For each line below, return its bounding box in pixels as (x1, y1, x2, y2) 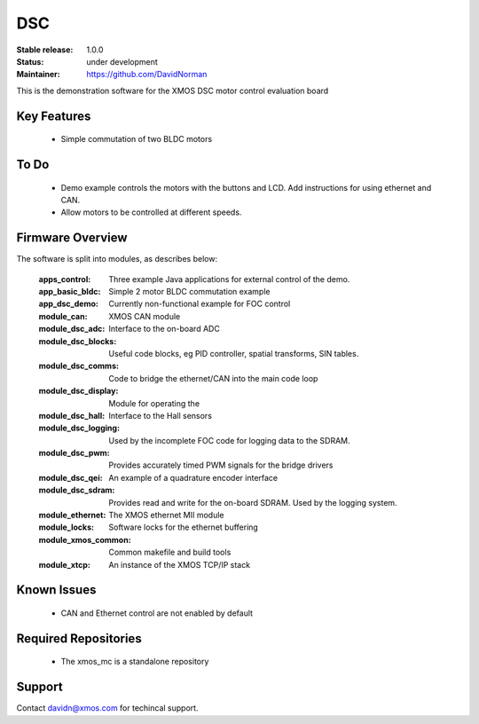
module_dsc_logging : (38, 422, 120, 434)
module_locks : (38, 522, 95, 532)
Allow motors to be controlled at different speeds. (60, 207, 242, 217)
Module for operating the (108, 397, 200, 408)
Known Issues (16, 582, 97, 598)
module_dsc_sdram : (38, 484, 115, 496)
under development (86, 56, 159, 67)
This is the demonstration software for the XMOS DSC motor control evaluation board (16, 85, 329, 96)
